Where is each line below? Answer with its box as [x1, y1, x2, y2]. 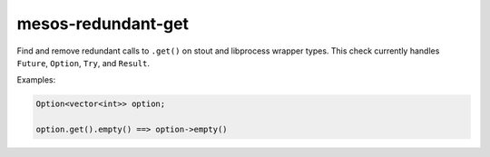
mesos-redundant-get [16, 14, 190, 34]
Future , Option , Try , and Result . [16, 57, 150, 68]
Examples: [16, 74, 56, 85]
